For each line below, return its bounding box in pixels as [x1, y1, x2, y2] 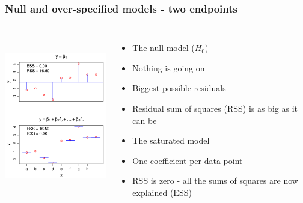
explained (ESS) [132, 186, 192, 198]
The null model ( [132, 41, 195, 54]
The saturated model [132, 134, 210, 147]
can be [132, 114, 157, 126]
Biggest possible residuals [132, 82, 226, 94]
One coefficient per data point [132, 154, 243, 166]
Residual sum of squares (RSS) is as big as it [132, 102, 298, 114]
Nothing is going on [132, 61, 205, 74]
